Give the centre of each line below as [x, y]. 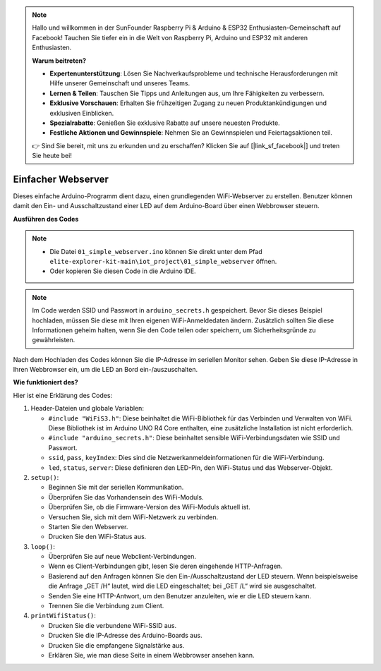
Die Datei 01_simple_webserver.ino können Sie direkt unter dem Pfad [156, 251]
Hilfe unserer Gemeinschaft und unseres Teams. [120, 83]
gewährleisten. [54, 340]
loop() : [43, 546]
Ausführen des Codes [46, 219]
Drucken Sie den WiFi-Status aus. [97, 537]
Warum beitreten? [59, 61]
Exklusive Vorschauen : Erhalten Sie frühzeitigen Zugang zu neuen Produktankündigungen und [188, 103]
